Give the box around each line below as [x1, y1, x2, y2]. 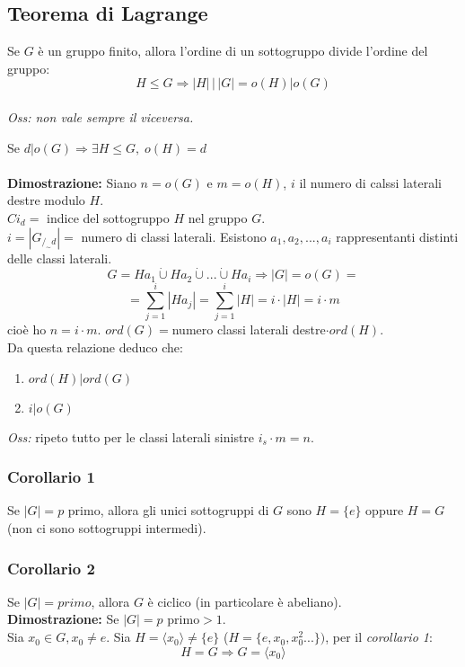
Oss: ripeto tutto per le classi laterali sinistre [7, 427, 255, 446]
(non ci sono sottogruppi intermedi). [7, 519, 206, 538]
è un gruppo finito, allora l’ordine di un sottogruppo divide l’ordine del [38, 41, 428, 60]
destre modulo [7, 191, 85, 209]
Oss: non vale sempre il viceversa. [7, 107, 194, 126]
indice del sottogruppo [47, 208, 170, 227]
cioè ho [7, 320, 47, 339]
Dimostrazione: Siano [7, 173, 136, 191]
